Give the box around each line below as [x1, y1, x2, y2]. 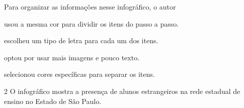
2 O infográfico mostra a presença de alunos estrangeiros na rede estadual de [4, 85, 240, 96]
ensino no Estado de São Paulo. [4, 95, 102, 106]
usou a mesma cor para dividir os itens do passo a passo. [4, 18, 179, 29]
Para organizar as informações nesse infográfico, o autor [4, 2, 176, 12]
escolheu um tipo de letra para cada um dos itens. [4, 35, 158, 46]
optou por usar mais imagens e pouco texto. [4, 52, 140, 62]
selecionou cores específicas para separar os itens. [4, 69, 155, 79]
